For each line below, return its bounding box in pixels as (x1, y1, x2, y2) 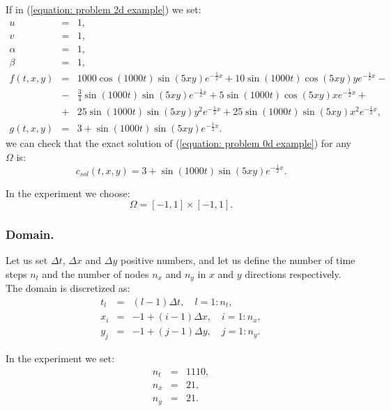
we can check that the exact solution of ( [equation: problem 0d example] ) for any (6, 136, 351, 150)
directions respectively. (245, 266, 342, 281)
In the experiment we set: (6, 350, 115, 365)
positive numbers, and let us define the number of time (120, 253, 355, 267)
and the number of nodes (42, 266, 149, 281)
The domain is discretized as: (6, 281, 130, 295)
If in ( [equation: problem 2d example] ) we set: (6, 2, 201, 16)
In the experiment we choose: (6, 185, 130, 200)
